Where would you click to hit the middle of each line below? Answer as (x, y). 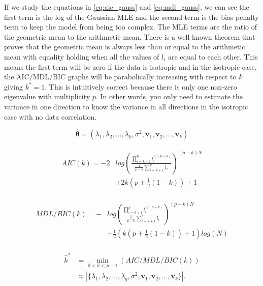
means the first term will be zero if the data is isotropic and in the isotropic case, (130, 66)
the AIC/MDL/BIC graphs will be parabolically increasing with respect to (120, 77)
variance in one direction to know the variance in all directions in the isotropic (126, 106)
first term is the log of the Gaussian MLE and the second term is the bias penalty (131, 17)
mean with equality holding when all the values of (82, 56)
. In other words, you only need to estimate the (169, 96)
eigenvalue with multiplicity (47, 96)
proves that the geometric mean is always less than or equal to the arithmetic (125, 47)
